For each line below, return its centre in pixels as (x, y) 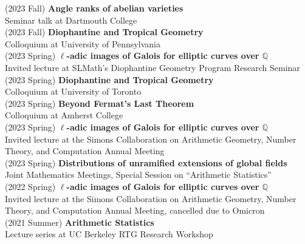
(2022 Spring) (30, 186)
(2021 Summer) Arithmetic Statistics (80, 222)
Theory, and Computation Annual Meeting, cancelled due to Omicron (135, 210)
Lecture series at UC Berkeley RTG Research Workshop (109, 234)
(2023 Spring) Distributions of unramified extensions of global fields (146, 162)
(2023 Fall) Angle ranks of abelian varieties (94, 8)
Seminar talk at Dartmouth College (71, 20)
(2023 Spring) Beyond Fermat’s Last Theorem (100, 103)
